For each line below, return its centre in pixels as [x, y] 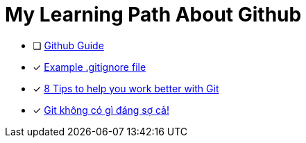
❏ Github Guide [68, 45]
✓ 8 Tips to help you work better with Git [126, 88]
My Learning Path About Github [153, 15]
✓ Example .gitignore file [90, 67]
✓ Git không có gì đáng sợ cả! [101, 110]
